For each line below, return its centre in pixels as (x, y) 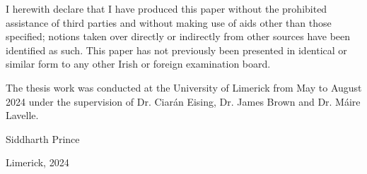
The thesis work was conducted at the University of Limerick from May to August (184, 87)
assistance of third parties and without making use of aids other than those (169, 22)
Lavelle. (22, 115)
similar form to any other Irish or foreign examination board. (138, 64)
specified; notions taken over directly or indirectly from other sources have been (178, 36)
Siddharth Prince (43, 138)
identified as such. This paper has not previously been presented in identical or (176, 50)
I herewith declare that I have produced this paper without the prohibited (167, 8)
